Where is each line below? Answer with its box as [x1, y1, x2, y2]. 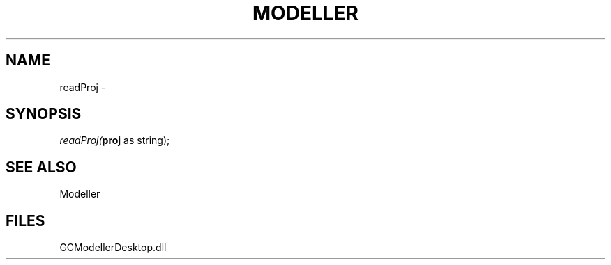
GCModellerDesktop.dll [59, 241, 167, 254]
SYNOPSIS [6, 105, 82, 123]
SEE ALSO [6, 158, 77, 176]
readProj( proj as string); [59, 134, 170, 147]
